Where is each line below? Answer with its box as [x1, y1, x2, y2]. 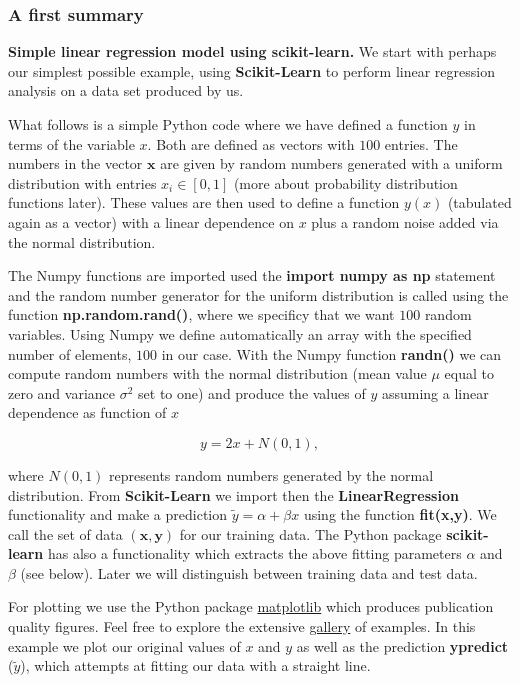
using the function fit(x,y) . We [303, 504, 497, 525]
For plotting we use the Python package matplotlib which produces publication [8, 596, 494, 617]
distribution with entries [8, 172, 157, 193]
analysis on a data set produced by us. [8, 80, 244, 101]
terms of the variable [8, 133, 135, 154]
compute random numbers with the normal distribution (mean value [8, 363, 427, 384]
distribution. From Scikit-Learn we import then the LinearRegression [8, 484, 459, 505]
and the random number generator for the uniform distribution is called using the [8, 284, 509, 305]
